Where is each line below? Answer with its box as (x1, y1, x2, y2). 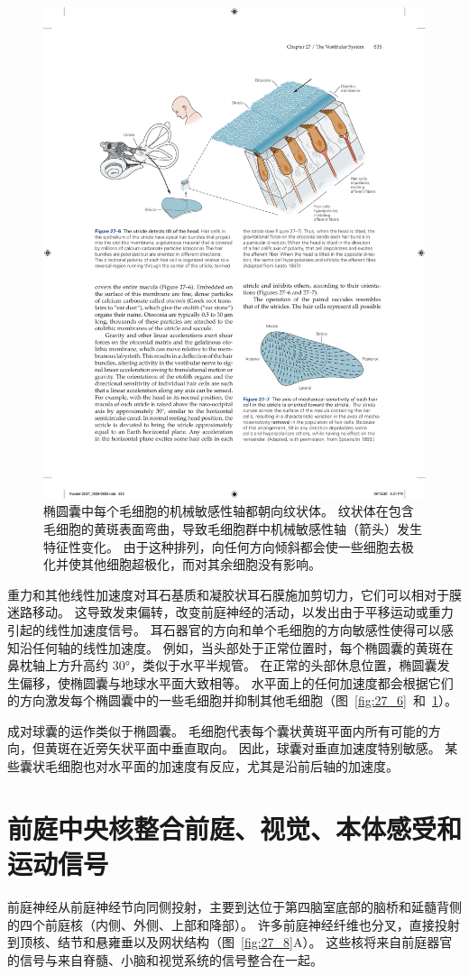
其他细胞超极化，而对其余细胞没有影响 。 (80, 555, 321, 574)
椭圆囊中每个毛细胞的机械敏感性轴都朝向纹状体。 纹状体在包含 (43, 501, 414, 520)
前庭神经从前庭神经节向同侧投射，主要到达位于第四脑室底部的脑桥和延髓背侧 (7, 897, 462, 915)
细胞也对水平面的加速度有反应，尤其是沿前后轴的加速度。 (57, 757, 399, 776)
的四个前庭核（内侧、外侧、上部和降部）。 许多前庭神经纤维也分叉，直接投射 (7, 915, 460, 934)
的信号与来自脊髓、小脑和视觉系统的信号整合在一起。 (7, 950, 323, 969)
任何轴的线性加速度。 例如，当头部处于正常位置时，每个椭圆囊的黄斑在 (32, 638, 454, 657)
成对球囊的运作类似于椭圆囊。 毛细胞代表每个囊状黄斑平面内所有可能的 (7, 721, 428, 740)
